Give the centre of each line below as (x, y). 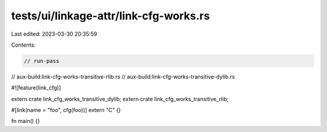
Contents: (23, 45)
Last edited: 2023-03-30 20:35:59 (54, 34)
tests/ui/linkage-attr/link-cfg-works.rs (111, 16)
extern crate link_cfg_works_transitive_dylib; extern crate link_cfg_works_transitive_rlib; (120, 99)
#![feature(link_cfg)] (36, 88)
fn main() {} (26, 121)
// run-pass (42, 61)
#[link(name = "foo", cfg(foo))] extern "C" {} (66, 110)
